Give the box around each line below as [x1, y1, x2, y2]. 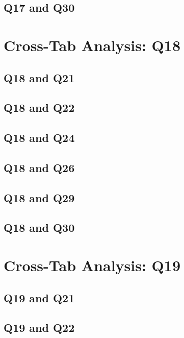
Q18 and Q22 [4, 100, 75, 115]
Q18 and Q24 [4, 130, 75, 146]
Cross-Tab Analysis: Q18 [4, 34, 180, 55]
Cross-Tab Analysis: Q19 [4, 255, 180, 276]
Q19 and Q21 [4, 289, 75, 305]
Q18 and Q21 [4, 69, 75, 85]
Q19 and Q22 [4, 320, 75, 335]
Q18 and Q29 [4, 189, 75, 205]
